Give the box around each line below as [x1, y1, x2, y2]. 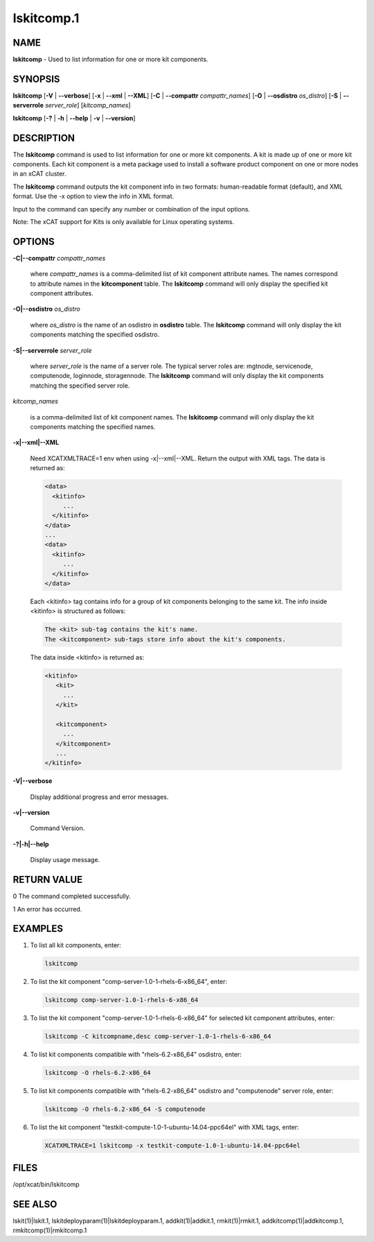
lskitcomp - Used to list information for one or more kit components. [12, 55, 208, 64]
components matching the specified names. [30, 422, 156, 431]
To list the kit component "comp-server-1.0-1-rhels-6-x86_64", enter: [30, 978, 228, 986]
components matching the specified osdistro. [30, 330, 160, 339]
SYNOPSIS [12, 73, 60, 85]
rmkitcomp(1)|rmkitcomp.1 [12, 1226, 87, 1234]
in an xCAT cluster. [12, 170, 66, 178]
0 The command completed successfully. [12, 892, 131, 901]
